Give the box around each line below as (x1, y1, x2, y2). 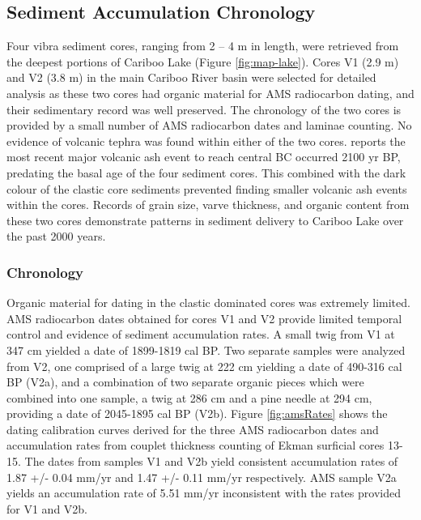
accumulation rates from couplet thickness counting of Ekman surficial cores (6, 437, 385, 454)
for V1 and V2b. (6, 500, 88, 517)
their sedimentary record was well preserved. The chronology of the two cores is (6, 100, 402, 117)
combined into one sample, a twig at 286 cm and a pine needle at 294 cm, (6, 389, 372, 406)
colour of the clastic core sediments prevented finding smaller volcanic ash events (6, 180, 407, 197)
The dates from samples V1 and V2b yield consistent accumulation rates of (24, 453, 398, 470)
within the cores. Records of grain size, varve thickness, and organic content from (6, 196, 410, 213)
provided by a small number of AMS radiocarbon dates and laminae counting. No (6, 117, 412, 134)
